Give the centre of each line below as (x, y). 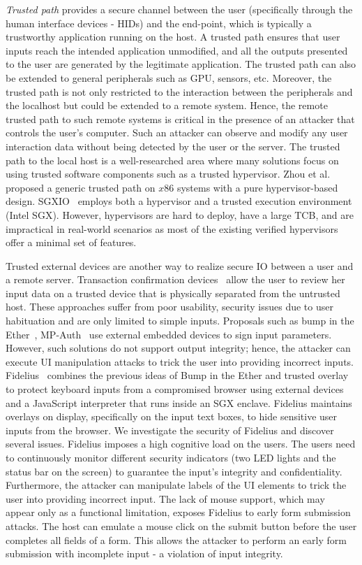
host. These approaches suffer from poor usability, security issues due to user (169, 307)
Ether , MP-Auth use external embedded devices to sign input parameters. (169, 334)
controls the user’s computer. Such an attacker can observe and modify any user (177, 133)
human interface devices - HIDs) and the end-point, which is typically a (159, 23)
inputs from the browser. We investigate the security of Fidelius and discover (170, 430)
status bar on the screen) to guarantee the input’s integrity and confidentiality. (174, 471)
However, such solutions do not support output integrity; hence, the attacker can (178, 348)
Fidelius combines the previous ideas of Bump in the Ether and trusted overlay (177, 375)
